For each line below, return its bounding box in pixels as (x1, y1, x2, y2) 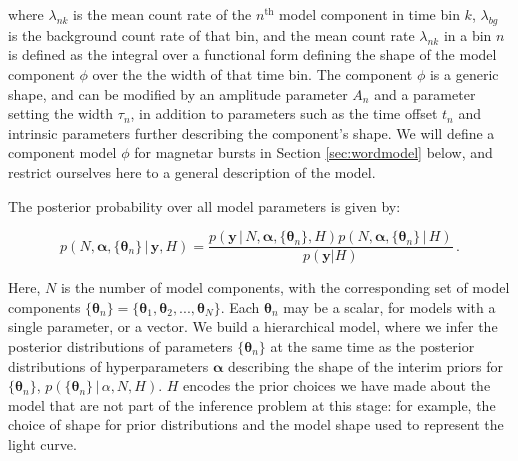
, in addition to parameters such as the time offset (130, 103, 438, 124)
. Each (220, 296, 260, 317)
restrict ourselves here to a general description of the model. (8, 161, 376, 182)
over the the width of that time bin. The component (92, 63, 413, 84)
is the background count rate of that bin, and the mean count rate (8, 24, 415, 45)
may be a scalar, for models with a (283, 296, 496, 317)
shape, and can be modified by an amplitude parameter (8, 83, 348, 104)
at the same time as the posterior (270, 335, 475, 356)
